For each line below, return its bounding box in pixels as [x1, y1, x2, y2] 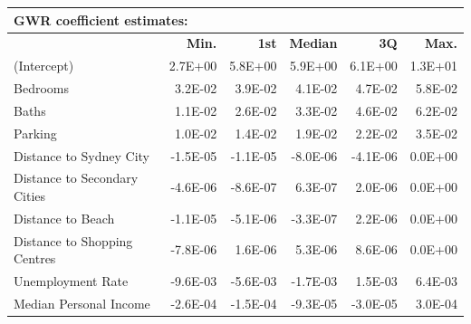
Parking [14, 123, 57, 142]
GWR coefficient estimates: [14, 10, 188, 29]
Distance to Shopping [14, 231, 133, 250]
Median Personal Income [14, 293, 150, 312]
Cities [14, 186, 46, 205]
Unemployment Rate [14, 272, 129, 291]
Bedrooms [14, 79, 69, 98]
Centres [14, 249, 56, 268]
